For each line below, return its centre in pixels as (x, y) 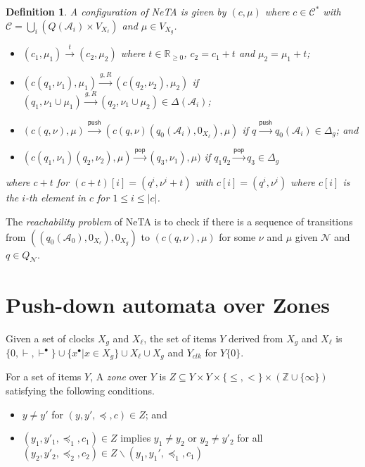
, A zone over (119, 376)
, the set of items (180, 338)
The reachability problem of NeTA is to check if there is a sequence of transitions (179, 222)
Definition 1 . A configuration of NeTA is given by (116, 11)
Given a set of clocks (50, 338)
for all (250, 438)
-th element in (56, 198)
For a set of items (44, 376)
